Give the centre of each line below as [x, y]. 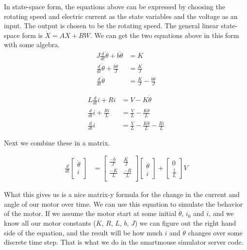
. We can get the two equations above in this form [165, 35]
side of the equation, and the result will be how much [83, 232]
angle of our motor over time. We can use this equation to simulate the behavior [123, 204]
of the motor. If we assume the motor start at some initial [90, 213]
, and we [221, 213]
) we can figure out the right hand [185, 223]
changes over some [215, 232]
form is [32, 35]
